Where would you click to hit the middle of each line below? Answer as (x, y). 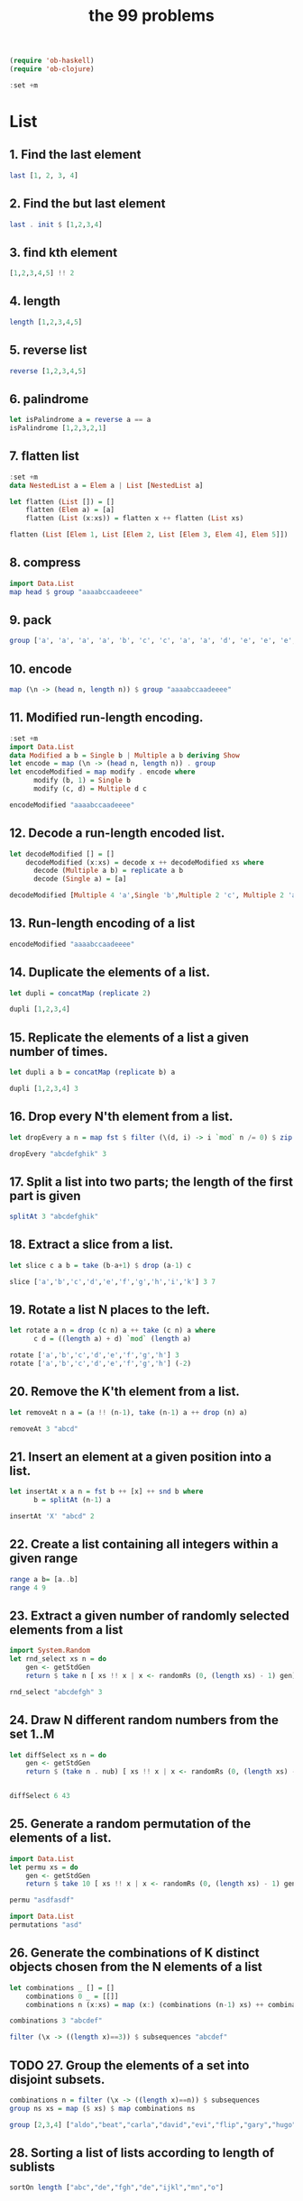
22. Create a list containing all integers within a (144, 1544)
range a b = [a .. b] (44, 1579)
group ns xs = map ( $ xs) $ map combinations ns (102, 2108)
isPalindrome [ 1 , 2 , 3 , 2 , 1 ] (58, 428)
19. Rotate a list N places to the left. (110, 1310)
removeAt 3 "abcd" (44, 1429)
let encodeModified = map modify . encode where (102, 772)
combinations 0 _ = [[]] (72, 1996)
